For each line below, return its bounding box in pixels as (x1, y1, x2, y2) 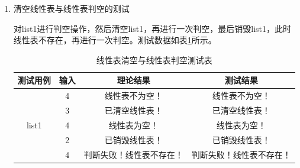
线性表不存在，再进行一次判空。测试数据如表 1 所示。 (13, 34, 217, 46)
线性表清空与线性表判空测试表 (96, 53, 212, 66)
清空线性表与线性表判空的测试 (13, 2, 130, 14)
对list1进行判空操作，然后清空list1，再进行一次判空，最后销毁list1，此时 (13, 22, 292, 34)
